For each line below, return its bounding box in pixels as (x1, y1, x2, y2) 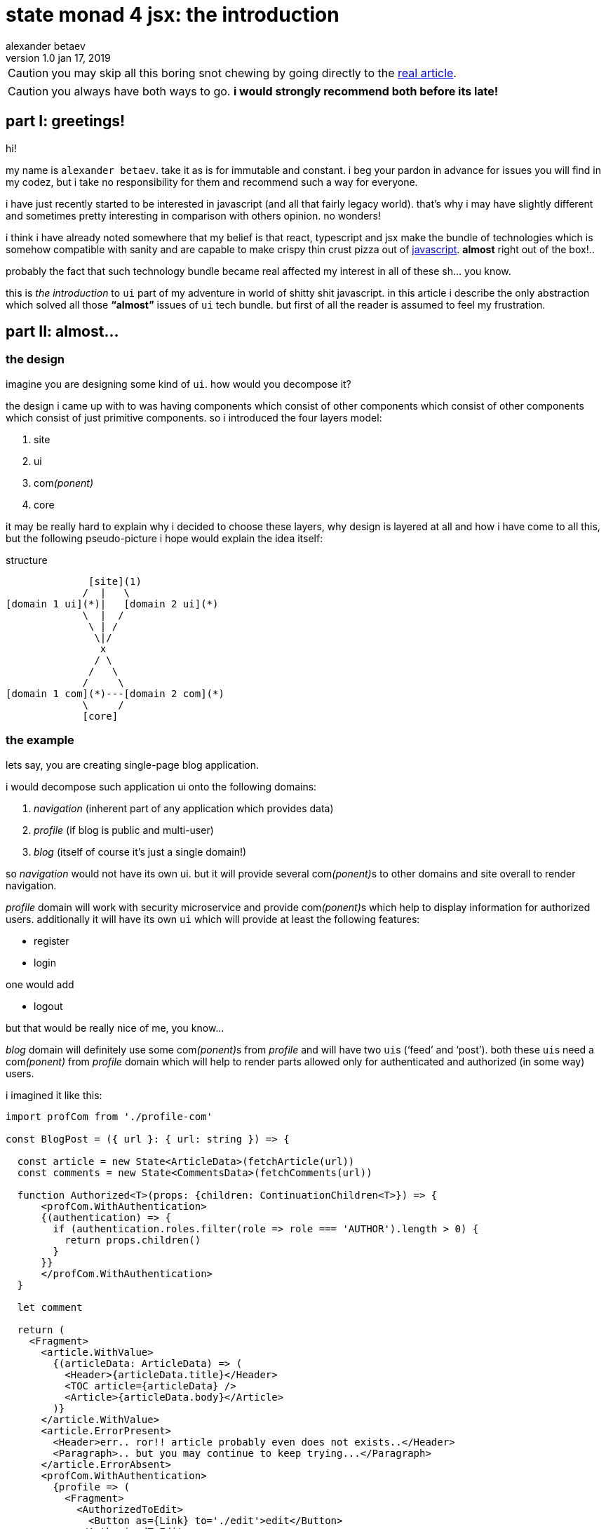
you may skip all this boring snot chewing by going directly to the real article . (51, 65, 457, 80)
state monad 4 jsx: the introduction (6, 3, 339, 27)
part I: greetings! (6, 112, 126, 130)
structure (6, 553, 48, 566)
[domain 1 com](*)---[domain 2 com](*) (6, 687, 224, 699)
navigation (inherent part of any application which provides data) (34, 802, 334, 814)
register (34, 934, 69, 947)
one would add (6, 978, 74, 990)
